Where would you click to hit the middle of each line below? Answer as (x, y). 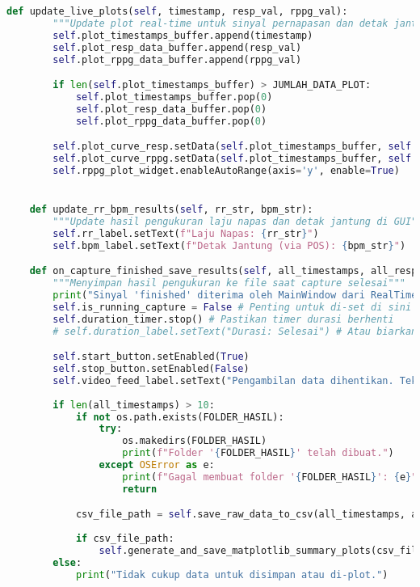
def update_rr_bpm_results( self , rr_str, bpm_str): (171, 210)
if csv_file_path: (125, 539)
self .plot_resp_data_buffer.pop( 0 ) (171, 109)
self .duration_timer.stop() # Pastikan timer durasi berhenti (223, 319)
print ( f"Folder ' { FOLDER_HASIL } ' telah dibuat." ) (258, 453)
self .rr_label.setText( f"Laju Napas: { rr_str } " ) (186, 233)
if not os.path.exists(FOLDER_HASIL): (180, 417)
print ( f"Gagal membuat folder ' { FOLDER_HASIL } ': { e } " (270, 477)
